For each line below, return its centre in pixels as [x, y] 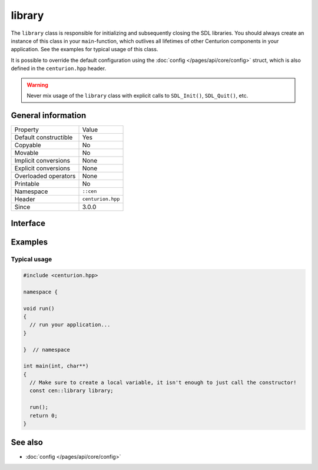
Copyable [28, 145]
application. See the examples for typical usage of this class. [85, 49]
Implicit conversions [42, 160]
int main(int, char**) [56, 366]
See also [27, 443]
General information [49, 115]
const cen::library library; [72, 391]
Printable [27, 184]
